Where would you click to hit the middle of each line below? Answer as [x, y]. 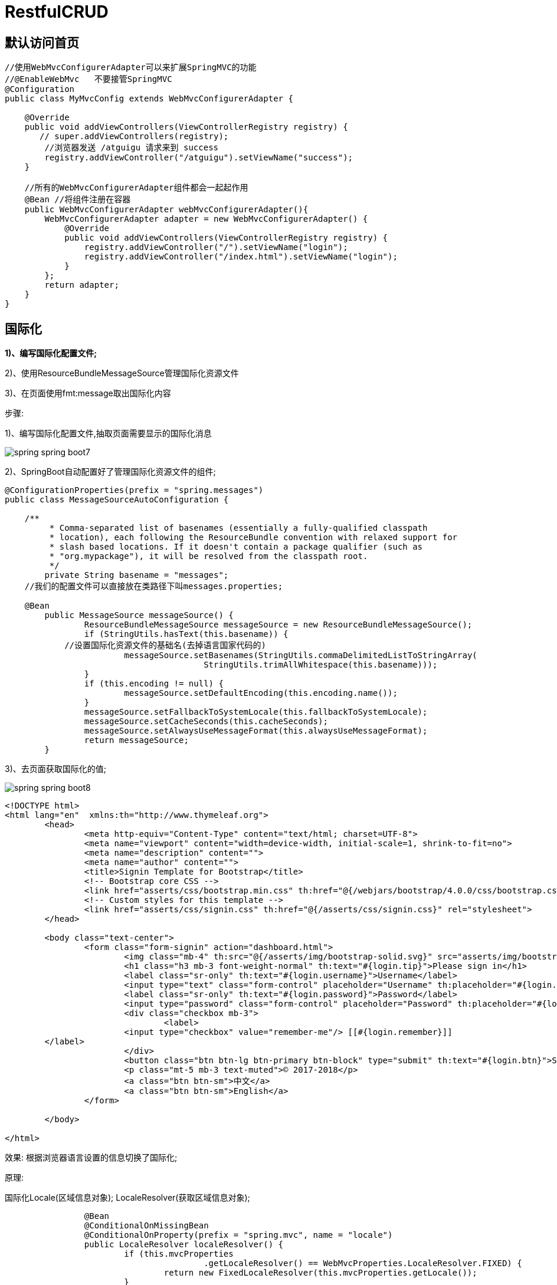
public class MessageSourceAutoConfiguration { [117, 500]
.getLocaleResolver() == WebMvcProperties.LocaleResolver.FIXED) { [363, 1263]
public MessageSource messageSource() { [139, 615]
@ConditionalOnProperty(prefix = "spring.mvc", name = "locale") [238, 1235]
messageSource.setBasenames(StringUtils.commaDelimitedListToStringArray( [301, 655]
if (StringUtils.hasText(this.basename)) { [186, 634]
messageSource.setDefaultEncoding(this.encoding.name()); [261, 693]
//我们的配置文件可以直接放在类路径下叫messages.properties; [154, 586]
